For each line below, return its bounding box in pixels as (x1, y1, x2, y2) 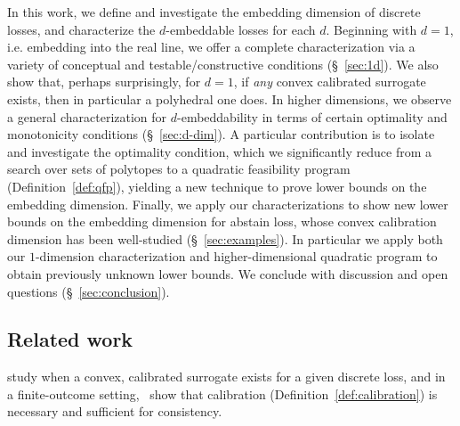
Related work (7, 325, 133, 353)
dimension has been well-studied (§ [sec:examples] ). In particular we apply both (7, 229, 443, 248)
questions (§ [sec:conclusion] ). (7, 282, 170, 300)
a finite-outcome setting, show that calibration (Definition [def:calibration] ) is (7, 384, 438, 403)
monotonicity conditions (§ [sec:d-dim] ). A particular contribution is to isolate (7, 125, 435, 143)
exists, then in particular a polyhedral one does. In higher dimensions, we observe (7, 89, 452, 108)
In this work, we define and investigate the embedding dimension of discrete (7, 3, 421, 20)
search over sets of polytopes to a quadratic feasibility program (7, 160, 351, 178)
